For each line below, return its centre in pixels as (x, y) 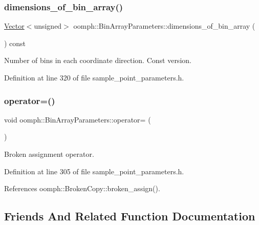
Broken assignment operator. (49, 154)
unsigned (48, 26)
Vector (14, 26)
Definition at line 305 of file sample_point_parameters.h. (94, 171)
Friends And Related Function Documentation (130, 216)
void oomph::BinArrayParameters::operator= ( (78, 119)
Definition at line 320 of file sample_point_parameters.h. (94, 77)
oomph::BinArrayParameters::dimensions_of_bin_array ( (164, 26)
